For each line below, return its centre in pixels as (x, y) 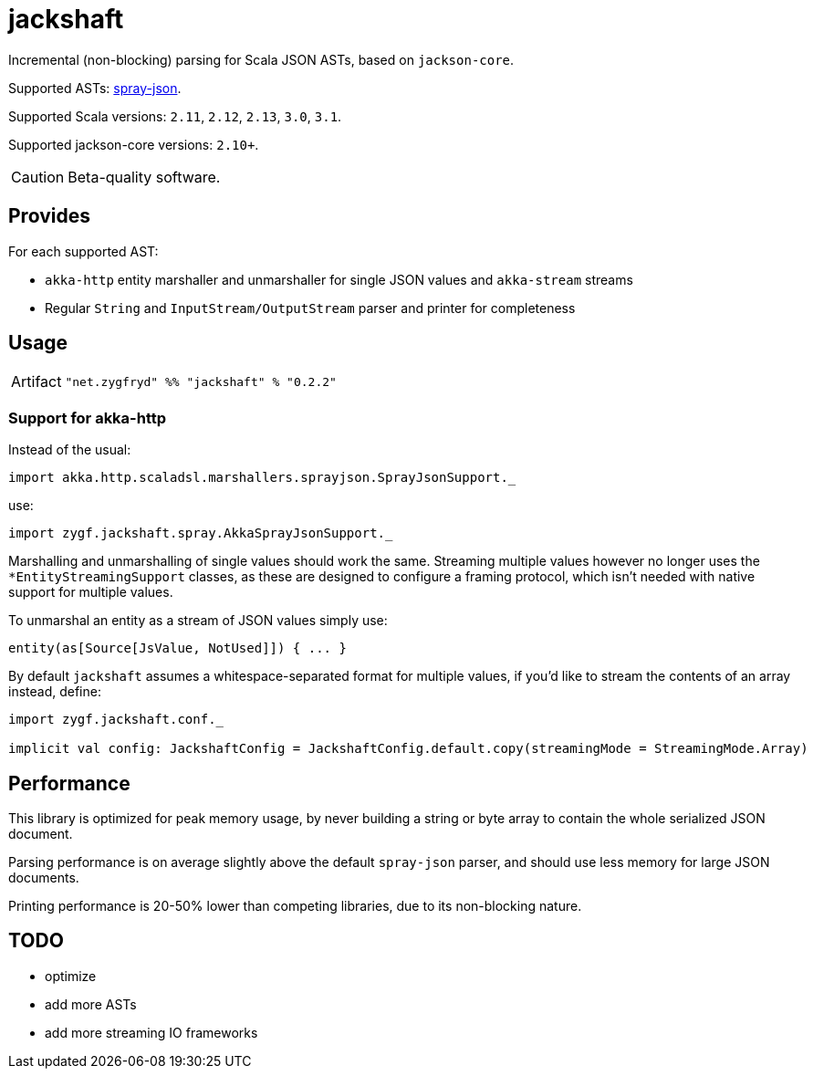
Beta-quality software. (144, 177)
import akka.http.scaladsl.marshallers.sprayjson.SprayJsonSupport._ (262, 478)
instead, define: (55, 692)
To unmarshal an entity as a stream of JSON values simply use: (198, 621)
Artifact (36, 382)
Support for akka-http (88, 418)
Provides (49, 216)
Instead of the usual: (70, 450)
